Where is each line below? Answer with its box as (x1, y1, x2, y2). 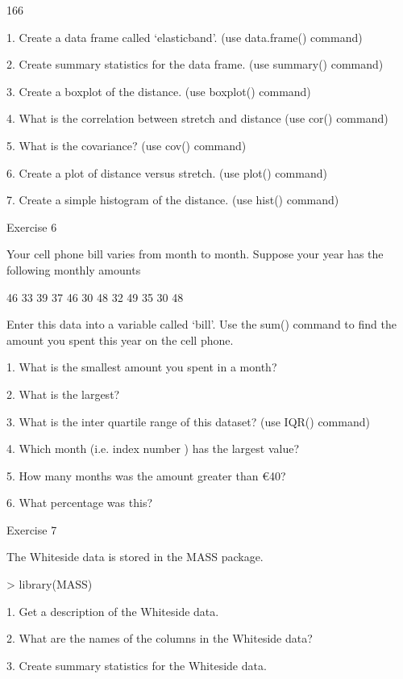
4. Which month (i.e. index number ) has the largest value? (6, 440, 300, 457)
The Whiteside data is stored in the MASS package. (6, 548, 264, 565)
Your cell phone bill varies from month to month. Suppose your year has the (6, 245, 384, 262)
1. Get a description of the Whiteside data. (6, 602, 219, 619)
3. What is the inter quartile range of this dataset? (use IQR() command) (6, 413, 370, 430)
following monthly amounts (6, 261, 141, 278)
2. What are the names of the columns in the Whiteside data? (6, 630, 313, 647)
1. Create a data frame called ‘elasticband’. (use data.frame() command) (6, 28, 363, 45)
